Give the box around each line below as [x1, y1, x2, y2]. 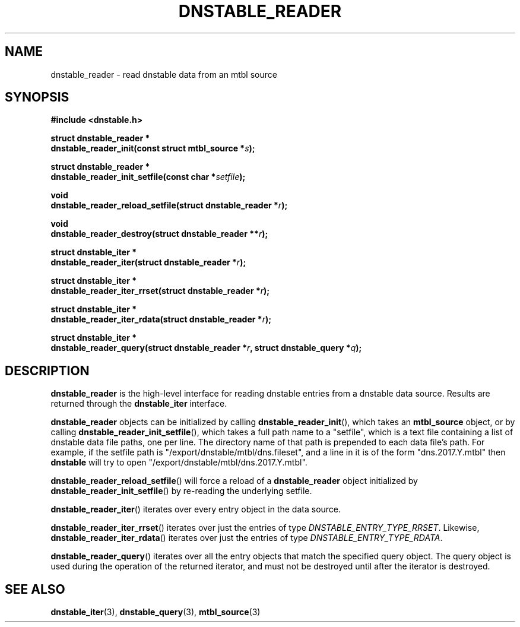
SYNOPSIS [5, 90, 69, 105]
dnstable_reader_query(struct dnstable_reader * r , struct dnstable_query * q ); [50, 343, 362, 353]
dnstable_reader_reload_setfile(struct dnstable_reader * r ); [50, 200, 288, 211]
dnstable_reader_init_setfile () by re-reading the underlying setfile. [50, 486, 312, 496]
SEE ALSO [5, 581, 65, 597]
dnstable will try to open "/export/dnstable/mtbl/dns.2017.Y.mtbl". [50, 457, 307, 468]
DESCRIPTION [5, 363, 90, 378]
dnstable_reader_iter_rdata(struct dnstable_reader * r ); [50, 314, 271, 325]
